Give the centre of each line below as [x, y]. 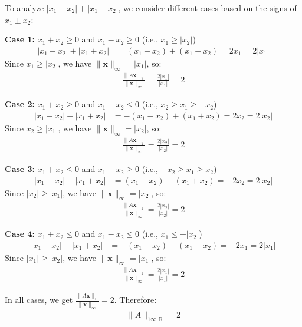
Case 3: [20, 169]
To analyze [24, 8]
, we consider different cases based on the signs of [207, 8]
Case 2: [20, 104]
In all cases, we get [39, 300]
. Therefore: [135, 300]
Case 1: [20, 39]
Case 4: [20, 234]
